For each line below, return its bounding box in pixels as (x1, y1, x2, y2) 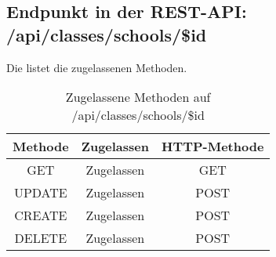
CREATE (14, 206, 67, 225)
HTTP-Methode (162, 137, 264, 156)
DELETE (14, 229, 67, 248)
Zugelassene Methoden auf (65, 88, 211, 107)
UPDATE (13, 183, 67, 202)
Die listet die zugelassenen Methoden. (6, 59, 187, 75)
